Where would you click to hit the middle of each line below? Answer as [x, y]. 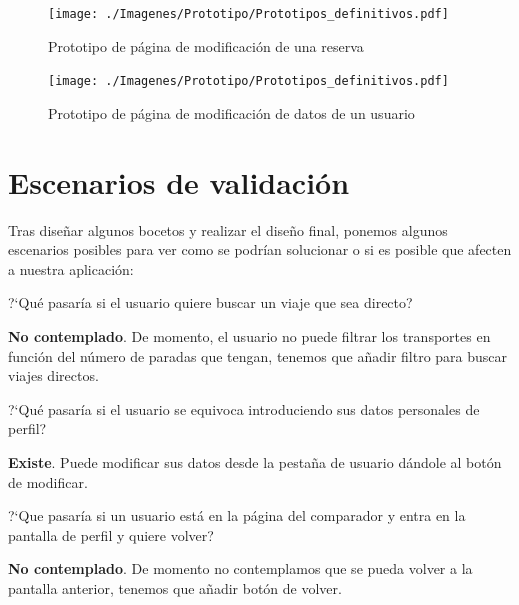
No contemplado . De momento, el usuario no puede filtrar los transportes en [249, 336]
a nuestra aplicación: [71, 268]
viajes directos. [53, 375]
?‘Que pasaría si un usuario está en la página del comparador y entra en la [237, 515]
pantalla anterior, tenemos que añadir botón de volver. [175, 587]
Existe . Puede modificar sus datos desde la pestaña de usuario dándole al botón [255, 461]
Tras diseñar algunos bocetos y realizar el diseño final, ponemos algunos [228, 229]
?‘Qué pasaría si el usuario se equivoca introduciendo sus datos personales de [244, 408]
